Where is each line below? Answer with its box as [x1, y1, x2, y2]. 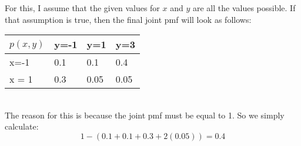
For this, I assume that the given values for [5, 2, 160, 13]
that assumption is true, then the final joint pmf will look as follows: [5, 13, 252, 25]
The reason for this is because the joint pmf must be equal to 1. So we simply [5, 108, 285, 121]
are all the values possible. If [192, 2, 296, 13]
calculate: [5, 120, 39, 133]
